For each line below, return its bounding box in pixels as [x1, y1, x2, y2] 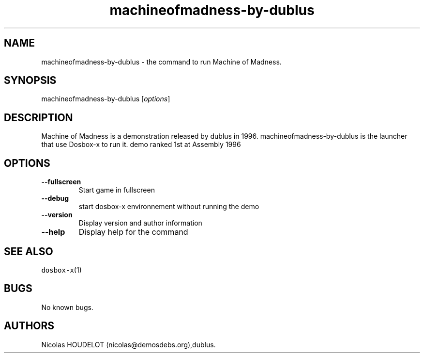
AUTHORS [4, 320, 55, 332]
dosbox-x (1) [41, 265, 82, 274]
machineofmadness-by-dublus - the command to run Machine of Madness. [41, 57, 282, 66]
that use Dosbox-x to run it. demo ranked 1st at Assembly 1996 [41, 140, 241, 149]
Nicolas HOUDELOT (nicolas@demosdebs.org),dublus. [41, 340, 216, 349]
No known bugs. [41, 303, 93, 311]
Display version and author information [78, 219, 202, 227]
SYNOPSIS [4, 74, 57, 87]
